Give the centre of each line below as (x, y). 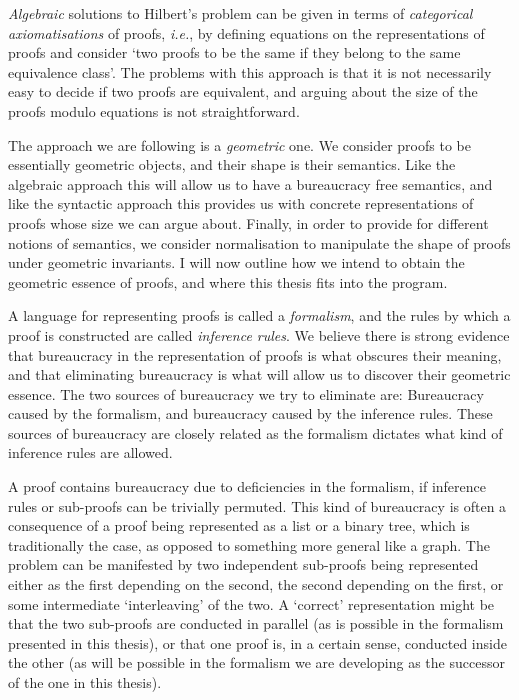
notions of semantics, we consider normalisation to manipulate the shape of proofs (259, 242)
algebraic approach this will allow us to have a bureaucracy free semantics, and (250, 183)
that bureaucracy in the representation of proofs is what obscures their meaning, (255, 354)
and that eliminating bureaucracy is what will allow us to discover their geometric (259, 374)
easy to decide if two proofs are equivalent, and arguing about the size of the (243, 91)
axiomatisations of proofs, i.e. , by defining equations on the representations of (246, 32)
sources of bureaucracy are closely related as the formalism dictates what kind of (255, 432)
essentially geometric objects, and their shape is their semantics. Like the (232, 164)
